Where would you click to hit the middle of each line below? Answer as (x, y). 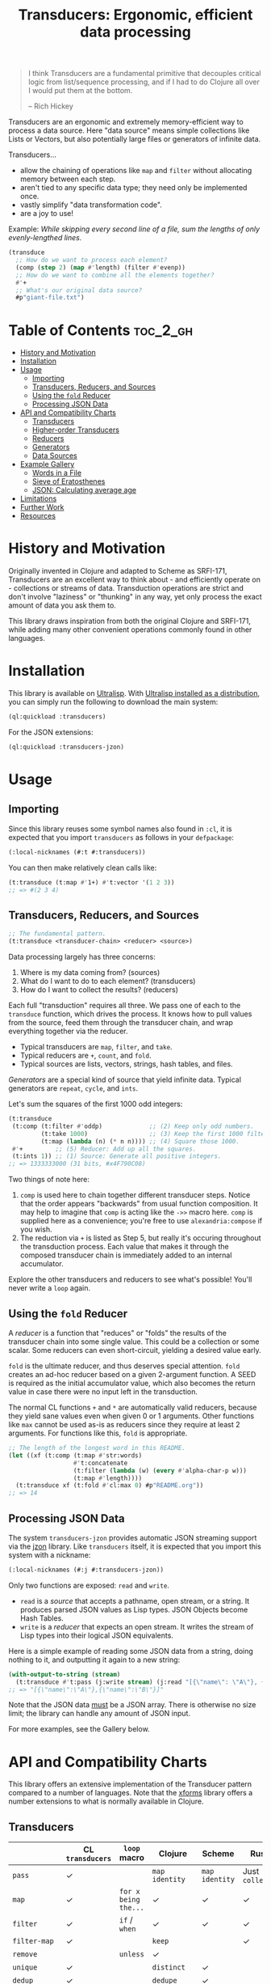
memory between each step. (68, 179)
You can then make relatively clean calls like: (83, 867)
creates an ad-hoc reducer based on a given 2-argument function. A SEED (132, 1374)
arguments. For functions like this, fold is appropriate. (98, 1433)
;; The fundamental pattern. (57, 934)
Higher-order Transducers (75, 430)
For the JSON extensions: (51, 732)
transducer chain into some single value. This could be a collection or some (134, 1342)
